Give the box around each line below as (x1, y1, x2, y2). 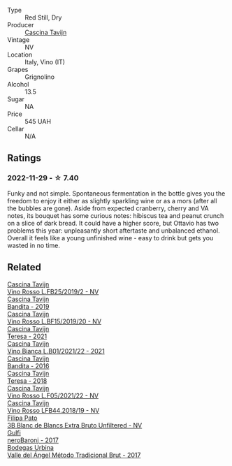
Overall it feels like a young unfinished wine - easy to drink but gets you (7, 233, 214, 242)
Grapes (7, 66, 29, 73)
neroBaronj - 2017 (7, 436, 59, 444)
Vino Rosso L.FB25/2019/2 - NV (7, 287, 99, 296)
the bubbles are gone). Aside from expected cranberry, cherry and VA (7, 204, 209, 212)
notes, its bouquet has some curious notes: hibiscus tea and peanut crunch (7, 211, 224, 219)
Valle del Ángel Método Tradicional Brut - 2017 (7, 451, 141, 459)
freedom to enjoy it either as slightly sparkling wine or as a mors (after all (7, 196, 217, 205)
